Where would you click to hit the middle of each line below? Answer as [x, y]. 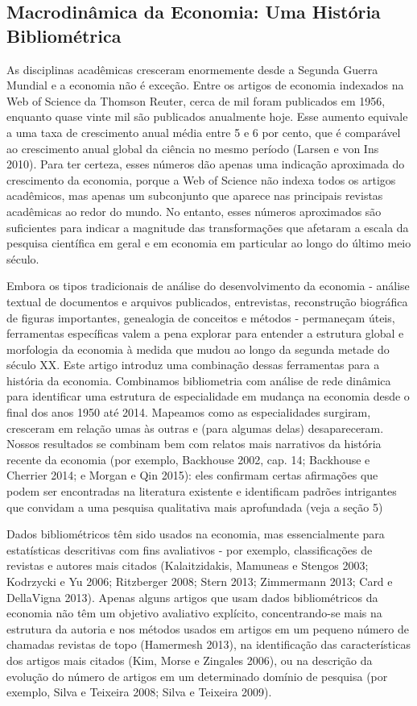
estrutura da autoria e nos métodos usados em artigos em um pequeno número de [208, 628]
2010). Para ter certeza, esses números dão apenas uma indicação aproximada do [206, 164]
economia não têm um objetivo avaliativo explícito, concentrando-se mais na [194, 613]
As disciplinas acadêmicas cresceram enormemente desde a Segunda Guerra [192, 69]
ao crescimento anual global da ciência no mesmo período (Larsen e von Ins [193, 148]
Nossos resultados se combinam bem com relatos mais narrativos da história [194, 444]
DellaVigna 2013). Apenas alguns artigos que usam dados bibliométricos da [192, 597]
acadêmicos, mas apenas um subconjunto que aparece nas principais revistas [195, 195]
